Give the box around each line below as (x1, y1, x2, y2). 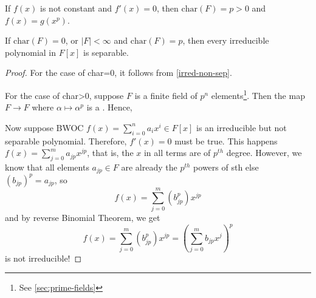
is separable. (83, 46, 129, 58)
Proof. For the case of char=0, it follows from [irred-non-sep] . (5, 66, 232, 79)
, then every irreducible (182, 34, 269, 47)
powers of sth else (193, 161, 259, 173)
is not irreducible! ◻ (5, 251, 82, 264)
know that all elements (5, 161, 89, 173)
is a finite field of (134, 89, 197, 101)
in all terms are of (143, 146, 211, 159)
